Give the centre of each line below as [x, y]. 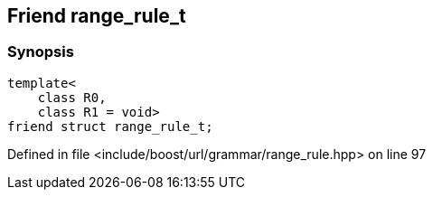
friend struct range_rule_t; [110, 126]
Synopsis [41, 52]
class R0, [72, 97]
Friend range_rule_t [97, 16]
